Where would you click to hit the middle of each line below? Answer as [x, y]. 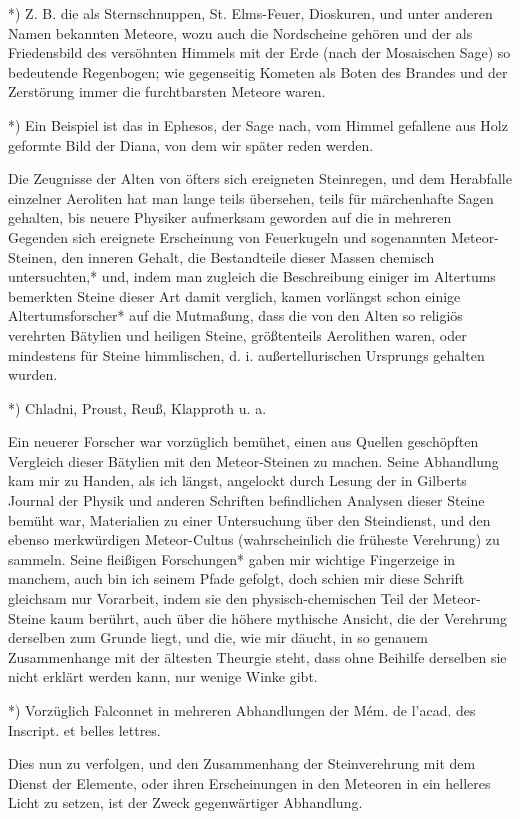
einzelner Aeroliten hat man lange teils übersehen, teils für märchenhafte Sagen [251, 197]
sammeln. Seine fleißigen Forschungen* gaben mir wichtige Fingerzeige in [232, 558]
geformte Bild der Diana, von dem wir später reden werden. [191, 144]
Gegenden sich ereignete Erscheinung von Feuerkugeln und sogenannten [227, 236]
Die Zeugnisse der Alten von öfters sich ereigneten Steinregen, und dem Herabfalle [260, 178]
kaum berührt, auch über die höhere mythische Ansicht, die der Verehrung [278, 617]
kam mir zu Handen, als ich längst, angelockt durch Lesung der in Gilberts [237, 480]
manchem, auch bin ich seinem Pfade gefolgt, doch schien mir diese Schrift [236, 578]
